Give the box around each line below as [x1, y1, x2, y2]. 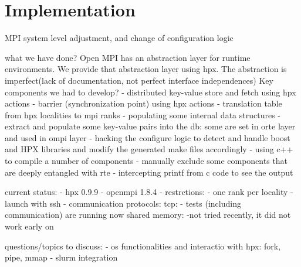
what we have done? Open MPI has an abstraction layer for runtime [5, 51, 251, 63]
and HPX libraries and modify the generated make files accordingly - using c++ [5, 143, 293, 155]
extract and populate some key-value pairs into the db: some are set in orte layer [5, 120, 296, 132]
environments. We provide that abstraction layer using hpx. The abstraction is [5, 63, 287, 75]
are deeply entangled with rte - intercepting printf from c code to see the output [5, 166, 293, 178]
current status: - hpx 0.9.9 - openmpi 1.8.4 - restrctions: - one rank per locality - [5, 186, 293, 198]
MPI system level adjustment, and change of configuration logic [5, 32, 234, 44]
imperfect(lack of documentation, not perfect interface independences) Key [5, 74, 273, 86]
